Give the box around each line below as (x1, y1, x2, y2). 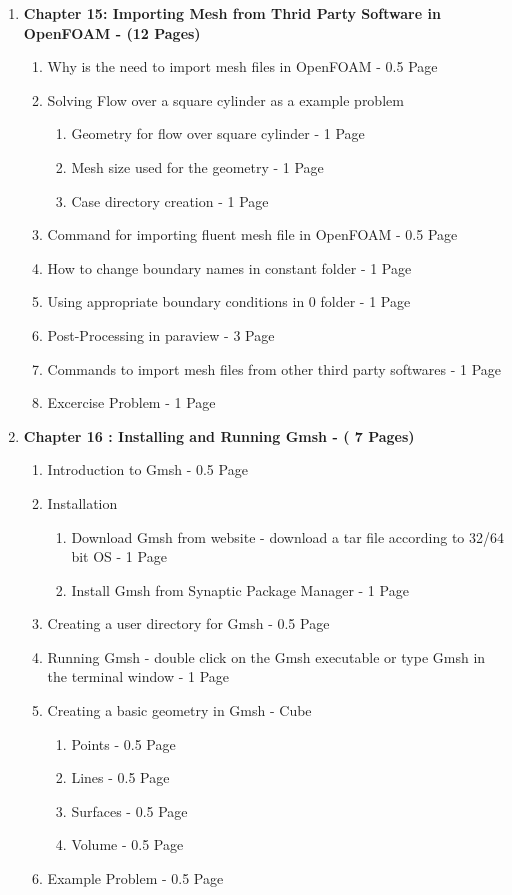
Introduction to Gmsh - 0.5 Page (47, 459, 248, 480)
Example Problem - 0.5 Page (47, 868, 224, 889)
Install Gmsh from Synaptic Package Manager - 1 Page (71, 579, 409, 600)
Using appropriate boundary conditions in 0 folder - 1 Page (47, 291, 411, 312)
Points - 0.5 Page (71, 733, 176, 754)
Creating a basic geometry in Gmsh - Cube (47, 700, 312, 721)
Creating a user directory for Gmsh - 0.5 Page (47, 613, 330, 634)
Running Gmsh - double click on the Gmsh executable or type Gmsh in (47, 646, 486, 667)
